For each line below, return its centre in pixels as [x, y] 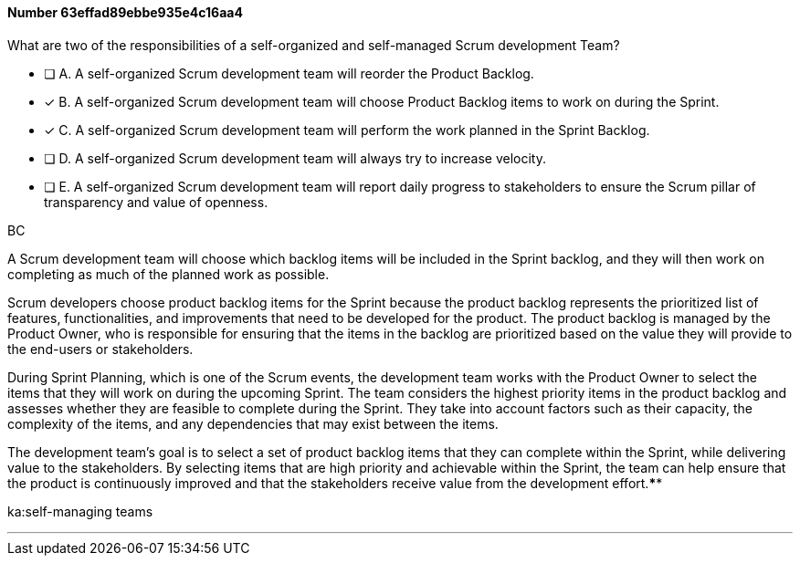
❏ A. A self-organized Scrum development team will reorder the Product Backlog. [289, 73]
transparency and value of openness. [156, 202]
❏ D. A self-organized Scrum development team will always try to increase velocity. [295, 158]
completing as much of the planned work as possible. [168, 274]
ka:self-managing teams [80, 511]
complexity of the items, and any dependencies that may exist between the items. [253, 423]
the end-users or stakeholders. [100, 349]
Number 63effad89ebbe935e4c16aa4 [125, 12]
